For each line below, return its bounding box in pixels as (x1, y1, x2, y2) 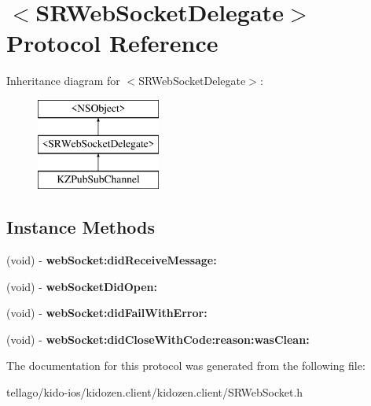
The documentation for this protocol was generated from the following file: (6, 357, 365, 374)
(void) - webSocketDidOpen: (6, 278, 157, 294)
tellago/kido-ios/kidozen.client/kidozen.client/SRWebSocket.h (6, 384, 303, 400)
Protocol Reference (6, 27, 219, 59)
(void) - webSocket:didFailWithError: (6, 304, 208, 321)
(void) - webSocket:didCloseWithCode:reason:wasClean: (6, 330, 310, 347)
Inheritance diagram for (6, 72, 120, 89)
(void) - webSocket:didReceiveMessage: (6, 252, 217, 268)
